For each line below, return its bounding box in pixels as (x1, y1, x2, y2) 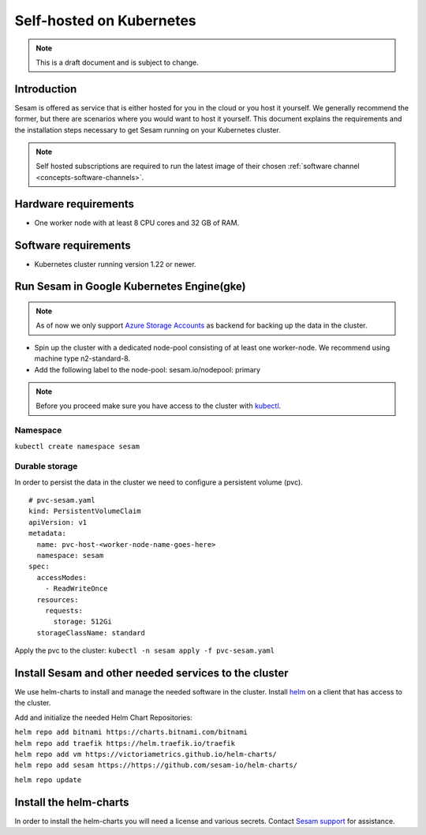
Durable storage (14, 461, 78, 472)
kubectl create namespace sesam (14, 442, 140, 451)
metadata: (28, 529, 66, 538)
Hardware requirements (14, 197, 134, 211)
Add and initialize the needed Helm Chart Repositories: (14, 713, 192, 722)
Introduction (14, 82, 77, 95)
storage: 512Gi (53, 617, 112, 627)
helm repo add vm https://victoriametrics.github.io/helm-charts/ (14, 750, 278, 758)
